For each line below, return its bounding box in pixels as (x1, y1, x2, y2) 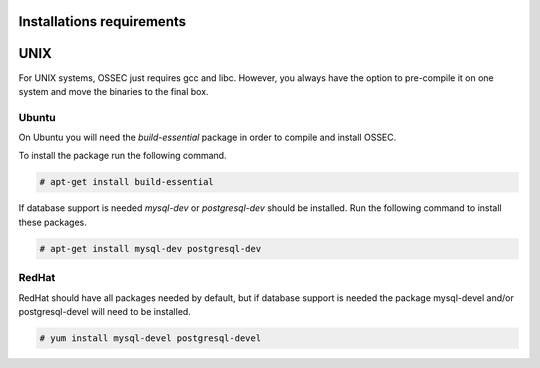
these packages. (18, 216, 87, 228)
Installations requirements (18, 13, 187, 30)
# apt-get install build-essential (39, 176, 214, 188)
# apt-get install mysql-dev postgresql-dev (39, 243, 262, 254)
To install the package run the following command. (18, 150, 227, 162)
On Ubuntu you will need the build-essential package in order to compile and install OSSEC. (18, 131, 397, 144)
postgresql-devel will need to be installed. (18, 305, 192, 317)
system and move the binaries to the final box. (18, 85, 209, 97)
